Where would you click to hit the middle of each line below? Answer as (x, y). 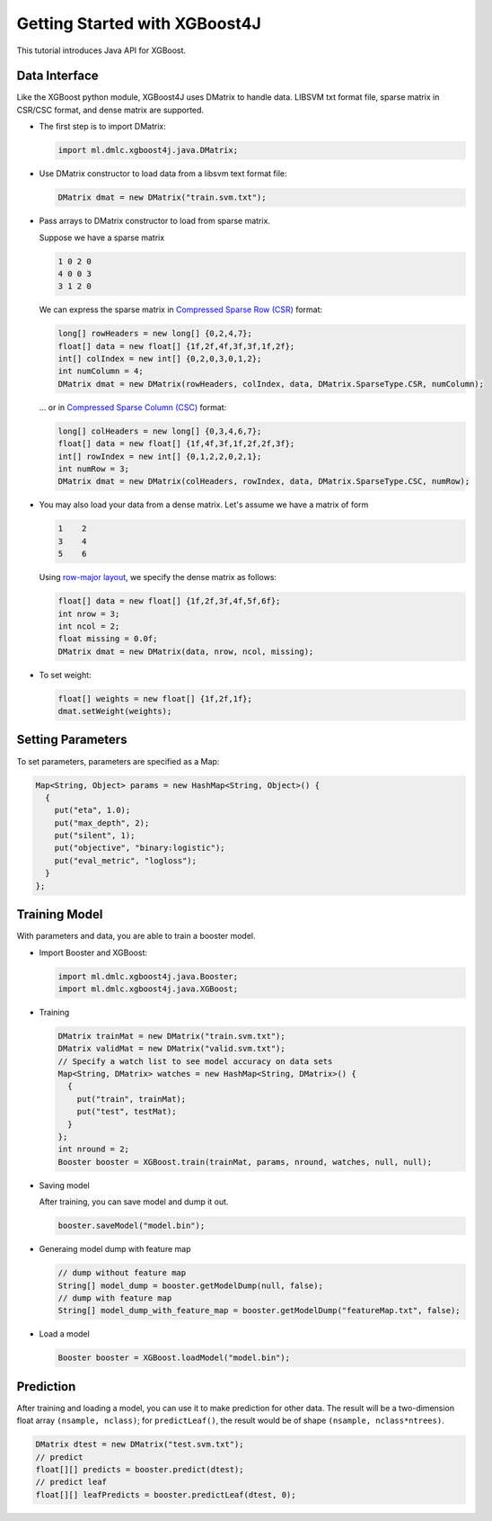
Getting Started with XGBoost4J (139, 23)
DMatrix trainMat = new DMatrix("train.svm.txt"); (172, 1036)
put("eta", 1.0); (92, 810)
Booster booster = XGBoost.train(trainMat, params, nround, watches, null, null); (245, 1162)
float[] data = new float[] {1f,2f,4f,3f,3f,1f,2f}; (176, 346)
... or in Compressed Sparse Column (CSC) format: (133, 407)
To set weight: (65, 675)
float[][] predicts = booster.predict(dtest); (140, 1469)
